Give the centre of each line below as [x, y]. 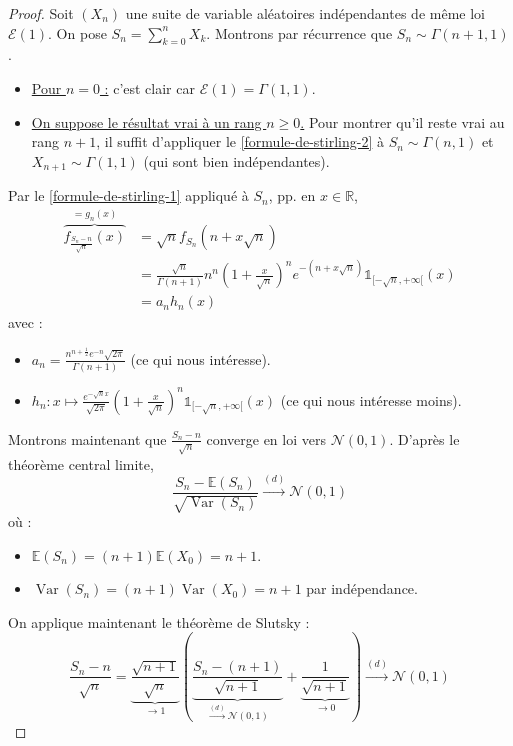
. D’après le [424, 438]
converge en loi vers [266, 438]
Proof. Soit [41, 13]
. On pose [77, 32]
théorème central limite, [81, 463]
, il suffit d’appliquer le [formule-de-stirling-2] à [240, 141]
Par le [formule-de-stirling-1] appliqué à [128, 195]
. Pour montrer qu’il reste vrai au [402, 121]
